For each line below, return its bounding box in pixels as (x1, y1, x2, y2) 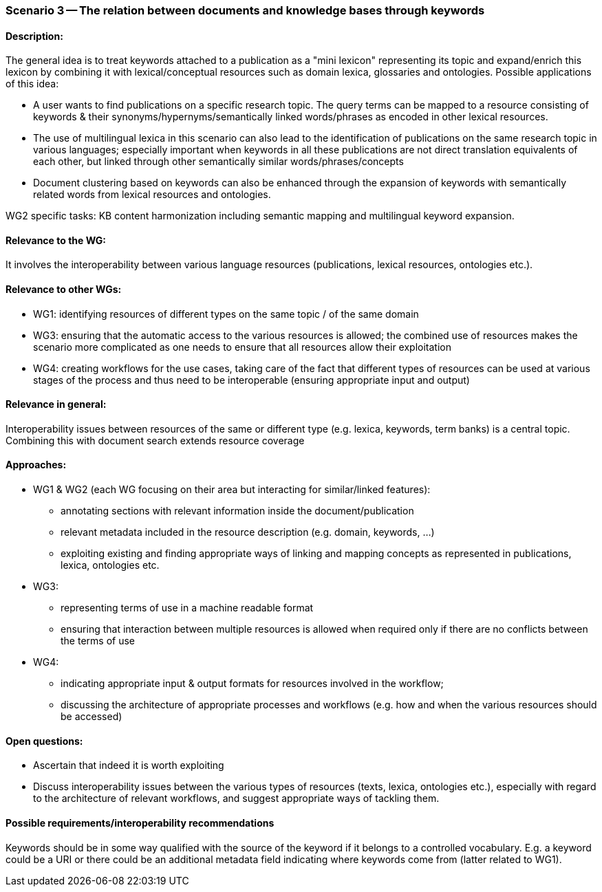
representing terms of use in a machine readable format (61, 602, 314, 614)
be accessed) (61, 710, 122, 723)
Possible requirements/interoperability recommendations (6, 816, 275, 829)
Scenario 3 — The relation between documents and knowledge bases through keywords (6, 3, 485, 17)
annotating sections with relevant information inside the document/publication (61, 505, 414, 517)
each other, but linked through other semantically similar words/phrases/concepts (33, 155, 404, 168)
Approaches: (6, 459, 67, 471)
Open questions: (6, 735, 83, 747)
